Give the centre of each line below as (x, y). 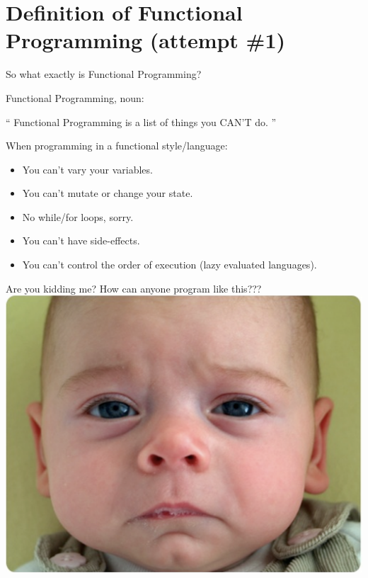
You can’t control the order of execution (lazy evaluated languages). (169, 265)
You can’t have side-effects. (81, 240)
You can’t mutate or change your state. (108, 193)
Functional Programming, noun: (75, 97)
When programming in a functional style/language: (117, 146)
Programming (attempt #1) (146, 40)
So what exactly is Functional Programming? (104, 74)
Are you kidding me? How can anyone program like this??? (134, 288)
